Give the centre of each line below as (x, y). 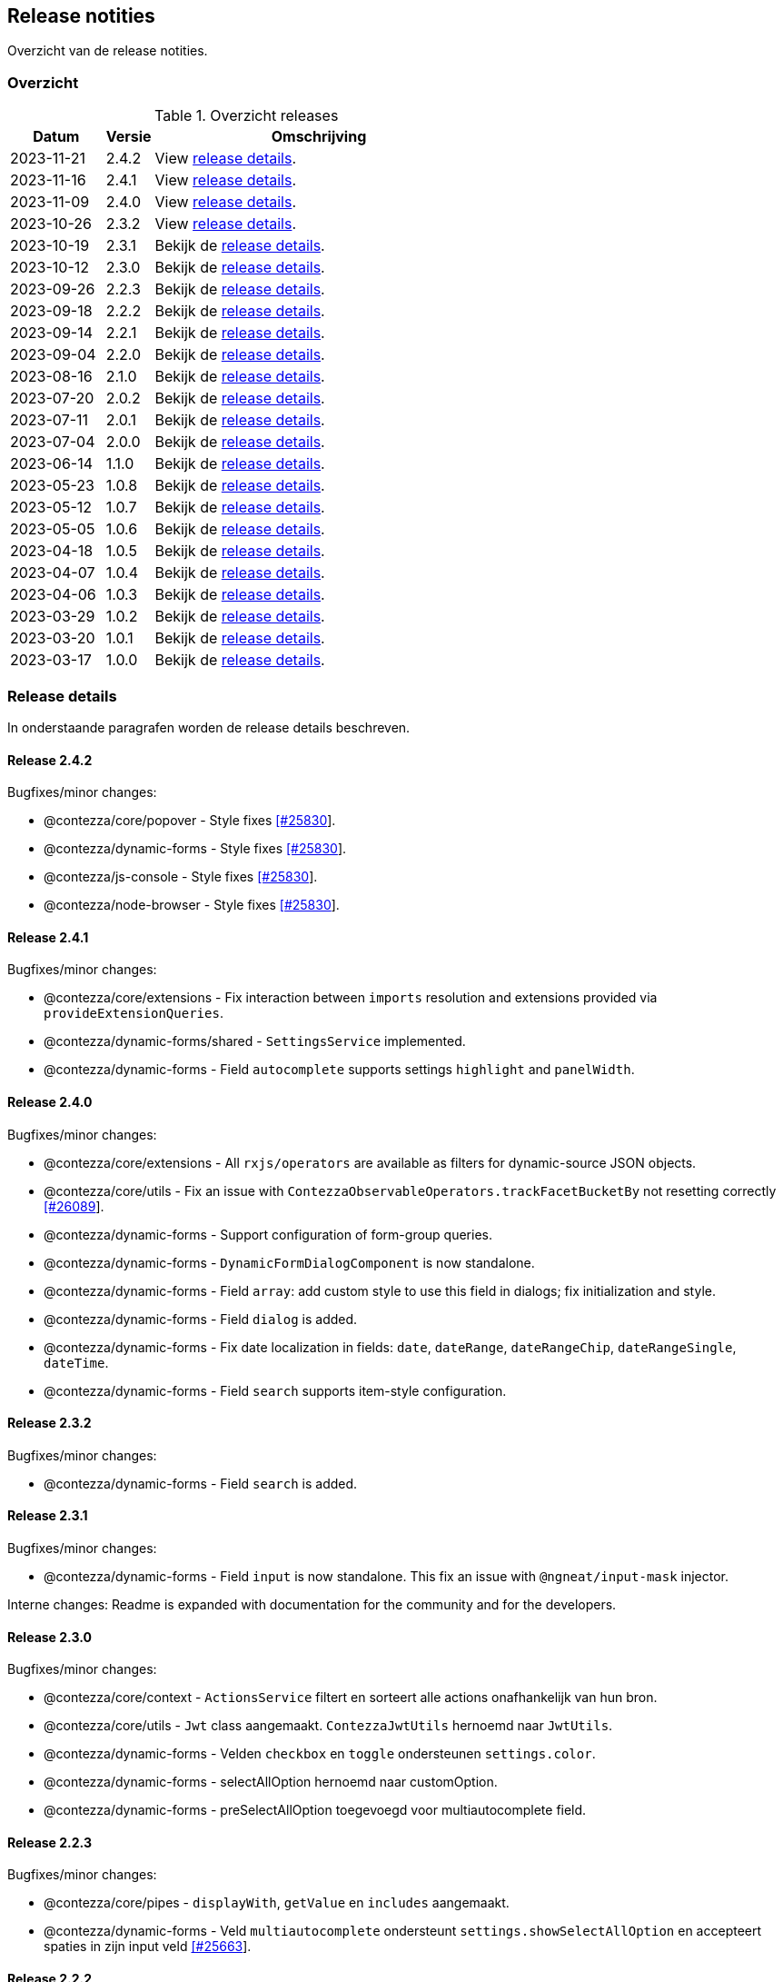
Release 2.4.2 (50, 760)
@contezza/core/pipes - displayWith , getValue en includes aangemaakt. (277, 1903)
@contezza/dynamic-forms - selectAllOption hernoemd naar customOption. (271, 1782)
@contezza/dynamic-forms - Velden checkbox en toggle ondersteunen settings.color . (320, 1754)
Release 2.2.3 (50, 1842)
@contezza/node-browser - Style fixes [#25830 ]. (192, 905)
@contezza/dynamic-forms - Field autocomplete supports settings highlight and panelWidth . (339, 1070)
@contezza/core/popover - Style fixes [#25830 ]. (190, 821)
